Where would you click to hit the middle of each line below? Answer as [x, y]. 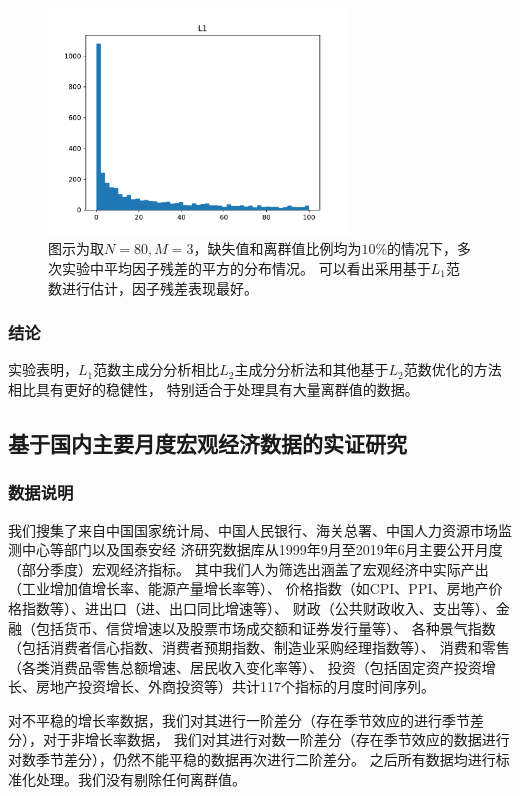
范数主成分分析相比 [156, 369]
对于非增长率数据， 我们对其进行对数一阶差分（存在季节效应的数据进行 [276, 739]
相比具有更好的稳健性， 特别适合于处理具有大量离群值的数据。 [213, 388]
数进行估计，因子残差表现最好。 [153, 287]
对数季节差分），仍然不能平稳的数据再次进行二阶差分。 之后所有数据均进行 [252, 759]
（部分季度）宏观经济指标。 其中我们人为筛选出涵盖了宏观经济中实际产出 [248, 568]
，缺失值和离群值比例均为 [277, 248]
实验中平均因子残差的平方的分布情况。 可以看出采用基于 [246, 267]
